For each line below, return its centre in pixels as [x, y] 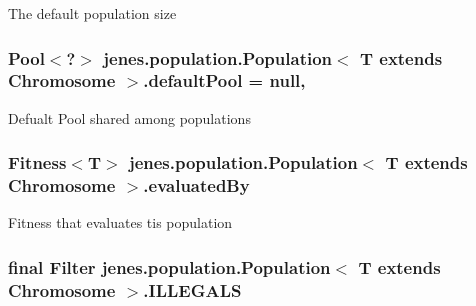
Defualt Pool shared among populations [129, 117]
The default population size [92, 13]
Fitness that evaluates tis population [120, 222]
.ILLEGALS [192, 289]
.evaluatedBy [196, 185]
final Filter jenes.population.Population [169, 266]
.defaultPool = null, [224, 80]
